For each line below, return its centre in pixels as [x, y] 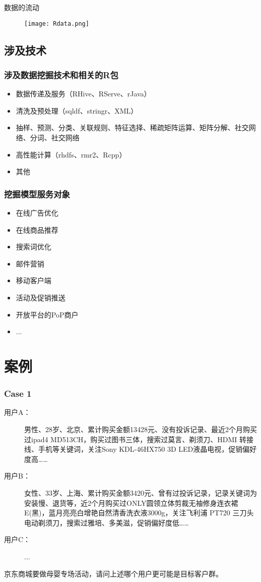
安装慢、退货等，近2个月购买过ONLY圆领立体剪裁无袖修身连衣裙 [131, 502]
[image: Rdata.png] [57, 23]
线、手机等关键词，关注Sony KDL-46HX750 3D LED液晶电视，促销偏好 [141, 449]
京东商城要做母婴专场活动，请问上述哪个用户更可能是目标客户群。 [113, 573]
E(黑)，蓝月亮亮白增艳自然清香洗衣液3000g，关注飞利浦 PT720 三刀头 [139, 513]
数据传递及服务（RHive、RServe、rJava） [83, 94]
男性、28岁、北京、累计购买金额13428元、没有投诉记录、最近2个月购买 [141, 429]
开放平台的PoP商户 [47, 314]
